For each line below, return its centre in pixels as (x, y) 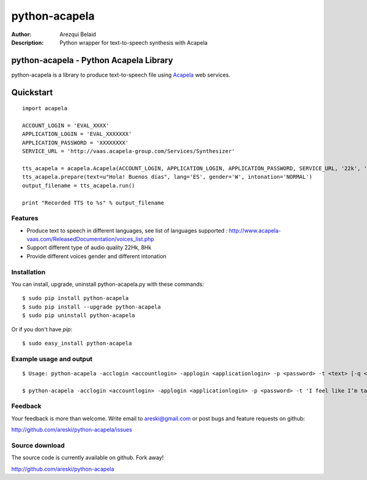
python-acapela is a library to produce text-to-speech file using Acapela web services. (121, 75)
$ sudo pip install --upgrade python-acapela (92, 307)
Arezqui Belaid (78, 34)
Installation (28, 272)
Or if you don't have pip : (42, 329)
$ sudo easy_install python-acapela (77, 343)
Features (25, 219)
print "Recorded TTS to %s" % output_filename (93, 203)
